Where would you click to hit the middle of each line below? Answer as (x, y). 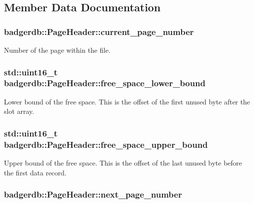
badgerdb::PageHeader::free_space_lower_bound (105, 83)
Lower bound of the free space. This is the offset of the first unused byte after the (127, 101)
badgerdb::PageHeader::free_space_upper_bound (106, 144)
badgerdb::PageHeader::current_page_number (99, 31)
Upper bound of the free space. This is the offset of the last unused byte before (123, 163)
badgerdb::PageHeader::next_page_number (93, 194)
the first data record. (35, 172)
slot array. (19, 111)
